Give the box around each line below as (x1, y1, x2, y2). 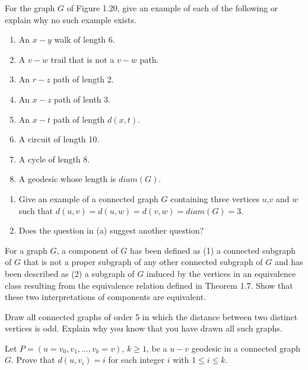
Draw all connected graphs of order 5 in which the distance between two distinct (5, 310, 298, 323)
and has (274, 256, 303, 268)
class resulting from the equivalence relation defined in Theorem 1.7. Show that (5, 279, 293, 291)
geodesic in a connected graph (191, 342, 301, 354)
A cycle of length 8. (18, 152, 90, 165)
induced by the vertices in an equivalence (146, 267, 296, 279)
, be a (146, 342, 167, 354)
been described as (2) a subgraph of (5, 267, 135, 279)
